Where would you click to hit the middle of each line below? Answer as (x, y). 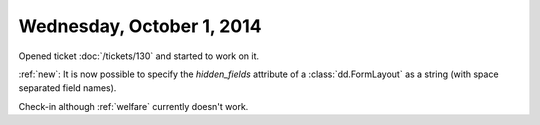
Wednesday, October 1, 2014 (140, 26)
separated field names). (67, 88)
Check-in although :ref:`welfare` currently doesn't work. (133, 106)
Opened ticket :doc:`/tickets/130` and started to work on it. (139, 56)
